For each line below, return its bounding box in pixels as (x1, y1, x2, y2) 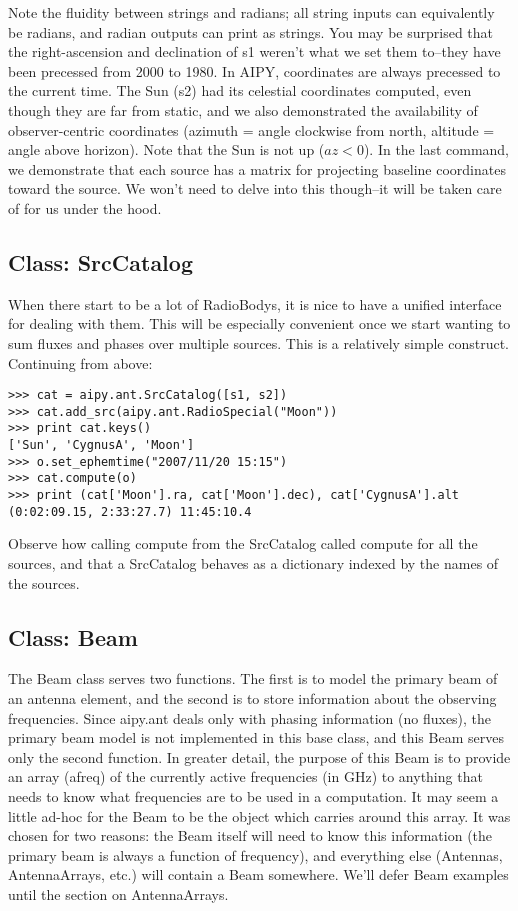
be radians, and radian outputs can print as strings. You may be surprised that (8, 21, 494, 42)
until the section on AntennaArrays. (8, 883, 229, 904)
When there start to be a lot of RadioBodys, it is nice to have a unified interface (8, 293, 502, 314)
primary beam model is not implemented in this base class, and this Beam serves (8, 727, 504, 748)
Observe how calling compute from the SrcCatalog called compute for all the (8, 533, 478, 554)
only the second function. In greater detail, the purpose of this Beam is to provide (8, 746, 511, 767)
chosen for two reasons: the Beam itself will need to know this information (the (8, 825, 493, 846)
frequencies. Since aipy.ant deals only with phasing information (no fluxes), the (8, 707, 492, 728)
